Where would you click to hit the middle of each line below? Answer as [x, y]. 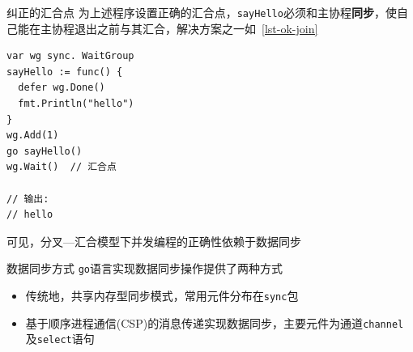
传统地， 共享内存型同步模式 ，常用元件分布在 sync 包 [162, 296]
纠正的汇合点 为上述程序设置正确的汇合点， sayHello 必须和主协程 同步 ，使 [202, 12]
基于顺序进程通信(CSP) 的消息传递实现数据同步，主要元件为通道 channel [215, 322]
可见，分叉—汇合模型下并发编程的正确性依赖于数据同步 [154, 241]
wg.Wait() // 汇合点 [62, 167]
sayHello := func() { [65, 72]
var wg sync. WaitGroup [70, 56]
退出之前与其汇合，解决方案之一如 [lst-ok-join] [196, 28]
